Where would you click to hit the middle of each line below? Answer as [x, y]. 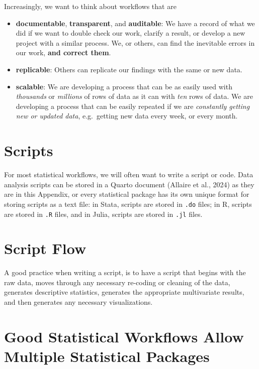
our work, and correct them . [63, 52]
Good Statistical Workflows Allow [124, 336]
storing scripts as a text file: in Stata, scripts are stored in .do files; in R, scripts [128, 204]
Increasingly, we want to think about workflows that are [90, 6]
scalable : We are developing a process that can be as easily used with [124, 86]
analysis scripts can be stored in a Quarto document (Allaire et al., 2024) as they [129, 184]
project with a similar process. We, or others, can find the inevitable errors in [135, 42]
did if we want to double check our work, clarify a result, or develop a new [131, 33]
